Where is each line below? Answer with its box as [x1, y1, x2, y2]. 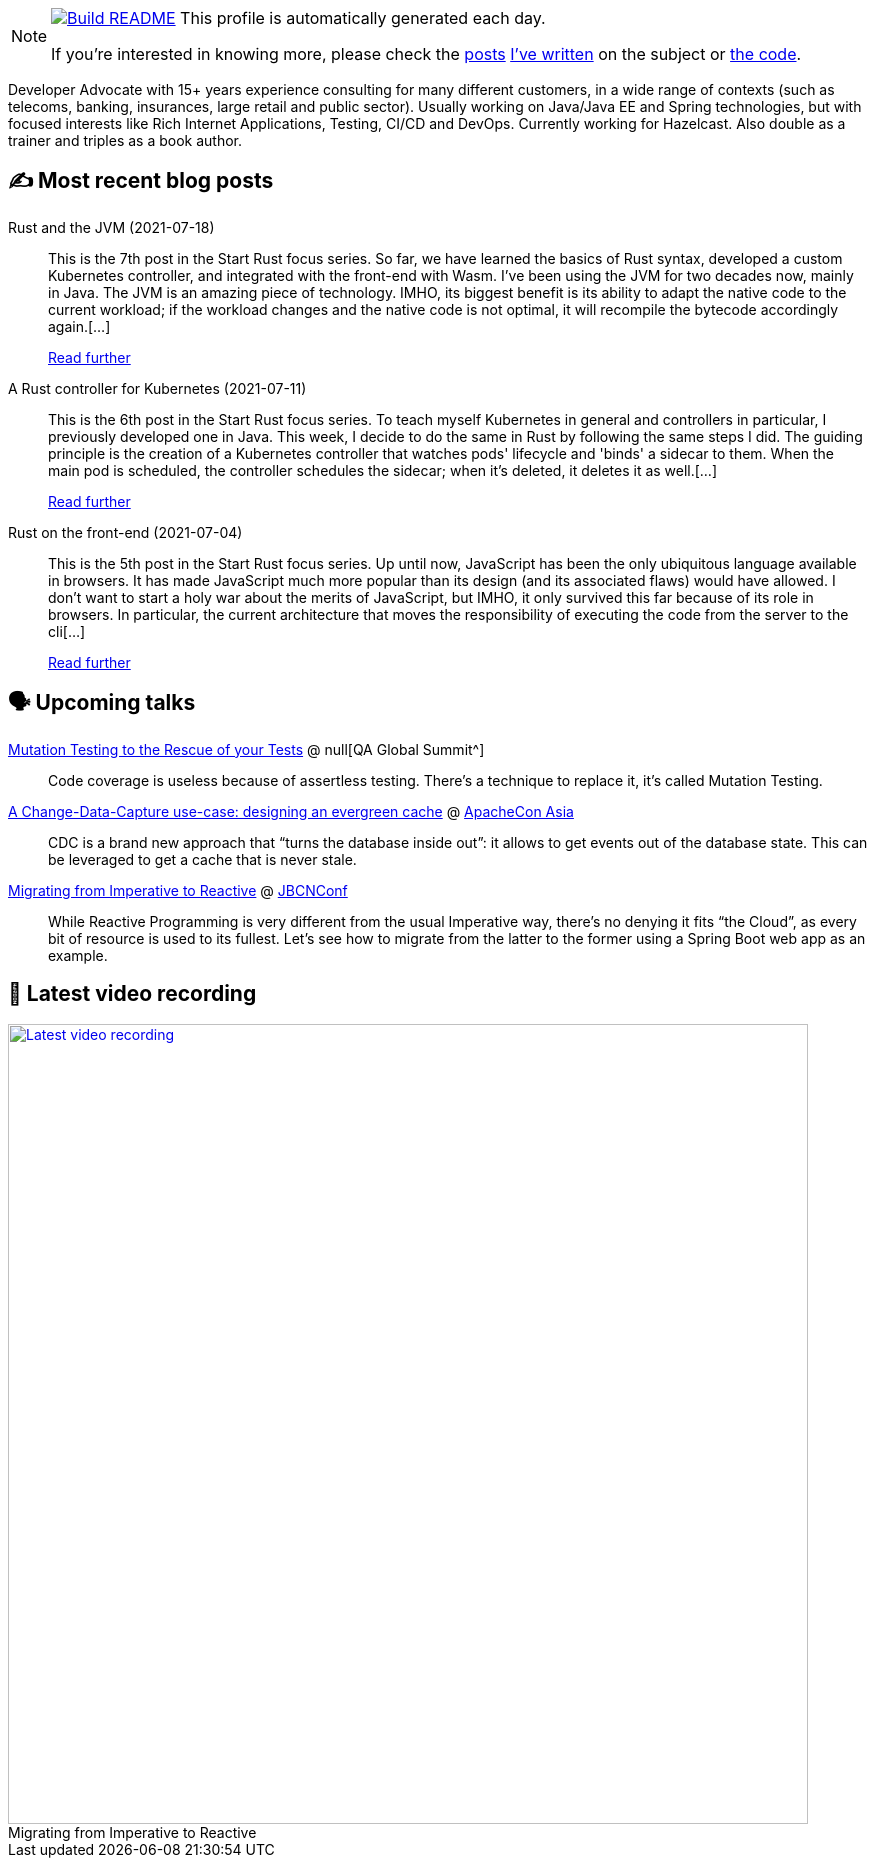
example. [48, 946, 108, 964]
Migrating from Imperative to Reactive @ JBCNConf [8, 881, 348, 899]
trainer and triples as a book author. [8, 132, 243, 149]
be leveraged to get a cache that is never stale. [48, 850, 357, 868]
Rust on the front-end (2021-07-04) [8, 523, 243, 541]
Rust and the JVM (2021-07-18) [8, 218, 215, 236]
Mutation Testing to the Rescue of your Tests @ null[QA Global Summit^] [8, 740, 485, 758]
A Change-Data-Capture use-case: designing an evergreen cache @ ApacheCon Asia [8, 802, 574, 820]
